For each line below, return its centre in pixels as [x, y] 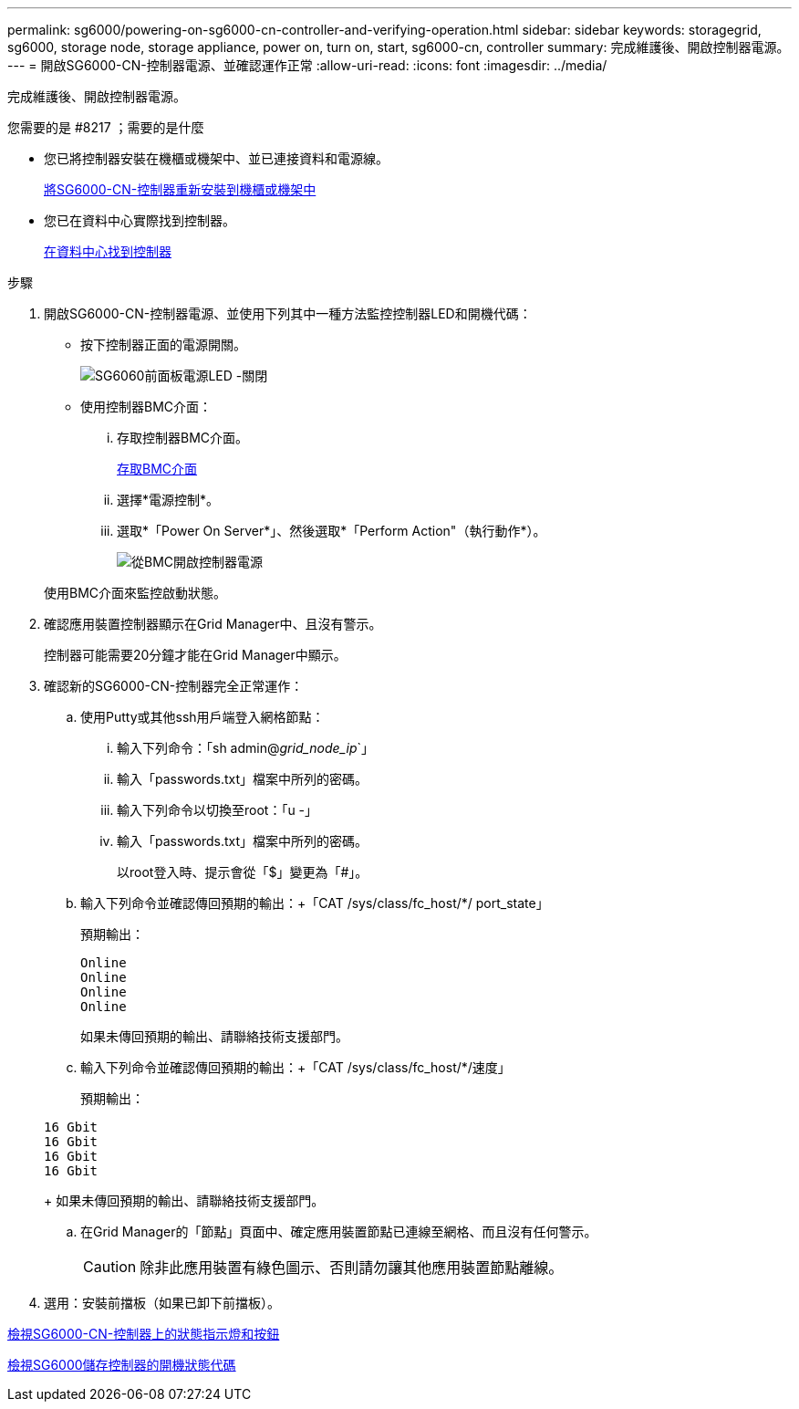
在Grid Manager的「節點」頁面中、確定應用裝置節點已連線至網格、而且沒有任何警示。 [339, 1232]
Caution [110, 1267]
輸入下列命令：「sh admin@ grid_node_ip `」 [246, 748]
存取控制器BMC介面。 [183, 438]
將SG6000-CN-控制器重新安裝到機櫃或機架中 [180, 189]
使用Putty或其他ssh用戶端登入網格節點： [202, 717]
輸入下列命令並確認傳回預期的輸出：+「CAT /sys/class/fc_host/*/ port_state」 [315, 903]
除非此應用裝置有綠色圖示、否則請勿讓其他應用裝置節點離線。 [352, 1268]
